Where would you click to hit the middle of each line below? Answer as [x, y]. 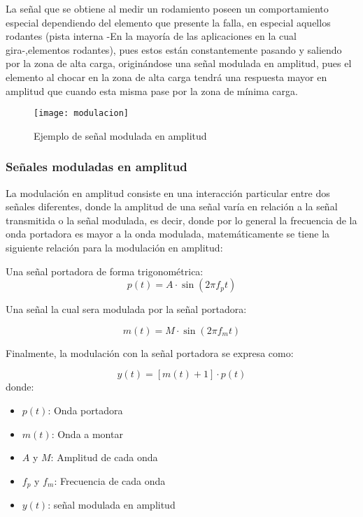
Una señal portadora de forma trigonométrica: [105, 271]
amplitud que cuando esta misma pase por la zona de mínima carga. [152, 90]
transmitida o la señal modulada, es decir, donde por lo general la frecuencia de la [181, 220]
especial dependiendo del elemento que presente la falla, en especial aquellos [168, 22]
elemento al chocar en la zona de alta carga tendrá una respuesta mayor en [166, 77]
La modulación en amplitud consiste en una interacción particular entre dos [168, 192]
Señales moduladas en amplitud [97, 167]
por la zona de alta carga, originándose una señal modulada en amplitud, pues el [179, 63]
